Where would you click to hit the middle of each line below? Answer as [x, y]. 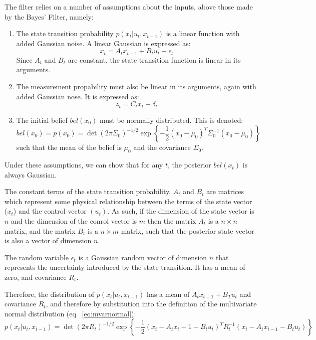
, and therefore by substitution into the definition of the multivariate [151, 304]
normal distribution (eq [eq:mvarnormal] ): [70, 313]
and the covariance [162, 147]
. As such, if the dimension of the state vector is [181, 211]
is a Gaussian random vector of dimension [143, 257]
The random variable [37, 257]
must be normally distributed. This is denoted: [171, 120]
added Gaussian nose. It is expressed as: [78, 96]
